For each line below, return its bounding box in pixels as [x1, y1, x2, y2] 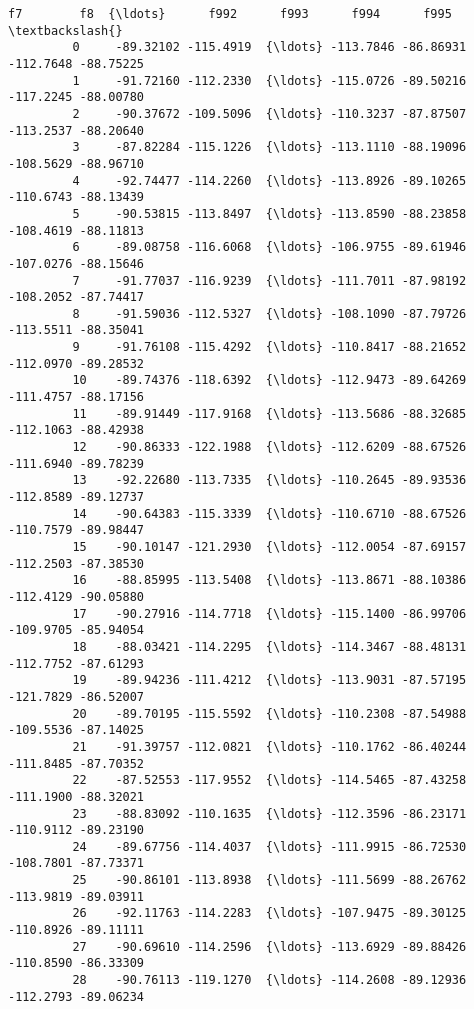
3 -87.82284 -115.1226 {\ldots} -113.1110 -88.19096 [72, 140, 467, 155]
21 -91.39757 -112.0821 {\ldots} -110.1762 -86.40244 [72, 739, 467, 754]
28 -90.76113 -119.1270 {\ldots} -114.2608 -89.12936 [72, 973, 467, 988]
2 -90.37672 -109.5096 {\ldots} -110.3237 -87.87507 [72, 106, 467, 121]
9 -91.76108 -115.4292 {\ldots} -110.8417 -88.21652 [72, 340, 467, 355]
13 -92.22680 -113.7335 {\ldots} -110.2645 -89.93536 [72, 473, 467, 488]
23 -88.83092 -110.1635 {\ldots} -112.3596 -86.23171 [72, 806, 467, 821]
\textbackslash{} [8, 23, 123, 38]
